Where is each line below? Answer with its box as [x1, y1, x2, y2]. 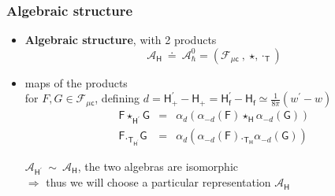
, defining [95, 90, 140, 106]
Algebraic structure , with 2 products [24, 31, 217, 48]
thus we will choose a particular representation [46, 174, 271, 190]
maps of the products [24, 74, 128, 91]
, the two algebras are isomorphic [77, 157, 238, 174]
